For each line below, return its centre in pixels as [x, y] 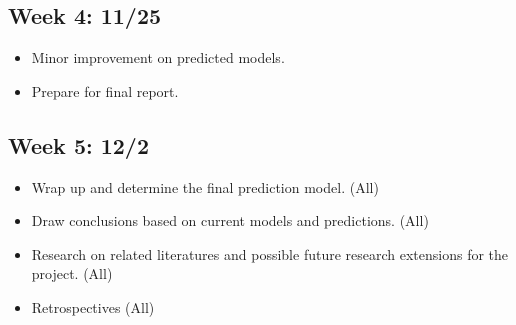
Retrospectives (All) [93, 306]
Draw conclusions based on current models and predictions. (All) [230, 220]
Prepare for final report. [105, 90]
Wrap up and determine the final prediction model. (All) [205, 186]
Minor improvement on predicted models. [158, 57]
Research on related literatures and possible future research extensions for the [270, 253]
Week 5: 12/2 [78, 144]
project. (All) [72, 273]
